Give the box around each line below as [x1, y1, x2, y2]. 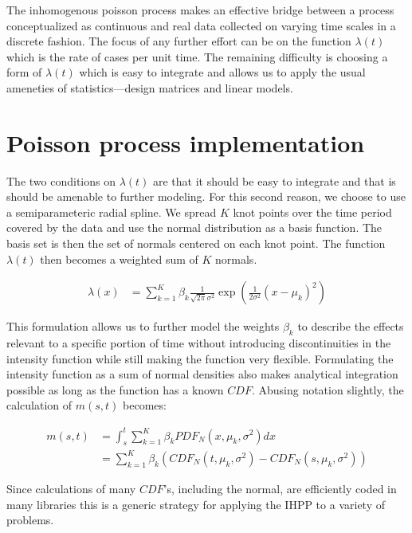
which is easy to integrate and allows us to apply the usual [79, 64, 366, 80]
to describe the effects [297, 318, 404, 335]
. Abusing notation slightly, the [251, 381, 404, 398]
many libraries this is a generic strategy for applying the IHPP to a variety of [6, 496, 385, 512]
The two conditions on [6, 172, 116, 189]
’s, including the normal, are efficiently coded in [163, 480, 397, 496]
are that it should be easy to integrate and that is [152, 172, 396, 189]
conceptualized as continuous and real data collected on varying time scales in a [6, 17, 396, 33]
